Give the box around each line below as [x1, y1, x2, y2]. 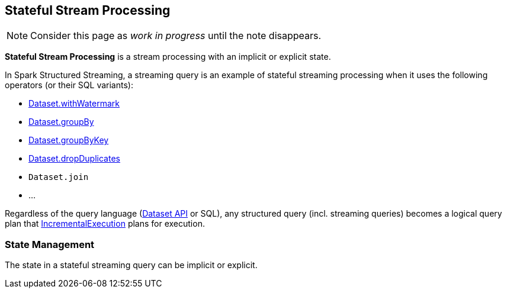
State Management [5, 238, 95, 250]
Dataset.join [28, 172, 89, 182]
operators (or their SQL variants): [5, 80, 133, 91]
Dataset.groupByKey [28, 135, 109, 146]
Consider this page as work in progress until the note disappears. [30, 30, 322, 42]
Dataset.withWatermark [28, 98, 120, 109]
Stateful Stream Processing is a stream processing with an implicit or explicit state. [5, 51, 331, 62]
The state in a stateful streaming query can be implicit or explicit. [5, 260, 258, 271]
